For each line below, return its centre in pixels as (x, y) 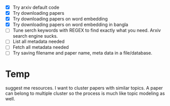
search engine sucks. (35, 36)
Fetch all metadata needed (41, 47)
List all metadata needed (39, 42)
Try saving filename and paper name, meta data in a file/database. (82, 53)
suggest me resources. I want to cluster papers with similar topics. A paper (84, 88)
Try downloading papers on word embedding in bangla (70, 24)
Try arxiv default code (36, 7)
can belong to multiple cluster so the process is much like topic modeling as (85, 93)
